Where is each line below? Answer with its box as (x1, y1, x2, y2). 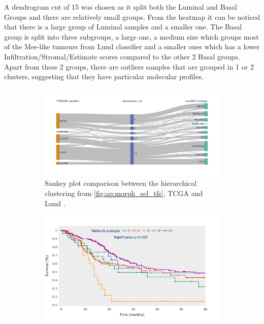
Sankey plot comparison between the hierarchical (45, 178, 197, 188)
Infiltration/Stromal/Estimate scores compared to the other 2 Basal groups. (4, 51, 240, 61)
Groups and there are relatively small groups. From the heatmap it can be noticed (4, 11, 260, 22)
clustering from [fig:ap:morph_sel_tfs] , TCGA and (45, 187, 203, 198)
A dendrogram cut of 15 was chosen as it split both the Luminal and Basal (4, 2, 237, 12)
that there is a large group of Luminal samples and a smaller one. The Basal (4, 21, 242, 32)
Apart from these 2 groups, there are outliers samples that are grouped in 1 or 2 (4, 61, 254, 72)
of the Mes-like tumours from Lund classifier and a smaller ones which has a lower (4, 41, 260, 52)
